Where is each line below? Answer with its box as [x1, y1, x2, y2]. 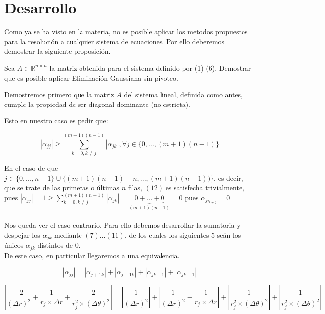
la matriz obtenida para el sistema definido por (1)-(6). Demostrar [49, 62, 251, 73]
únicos [4, 240, 24, 250]
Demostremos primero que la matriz [4, 89, 114, 100]
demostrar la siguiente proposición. [4, 46, 111, 56]
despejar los [4, 229, 40, 240]
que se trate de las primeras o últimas [4, 182, 119, 193]
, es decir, [214, 172, 243, 183]
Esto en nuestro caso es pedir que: [4, 115, 108, 126]
